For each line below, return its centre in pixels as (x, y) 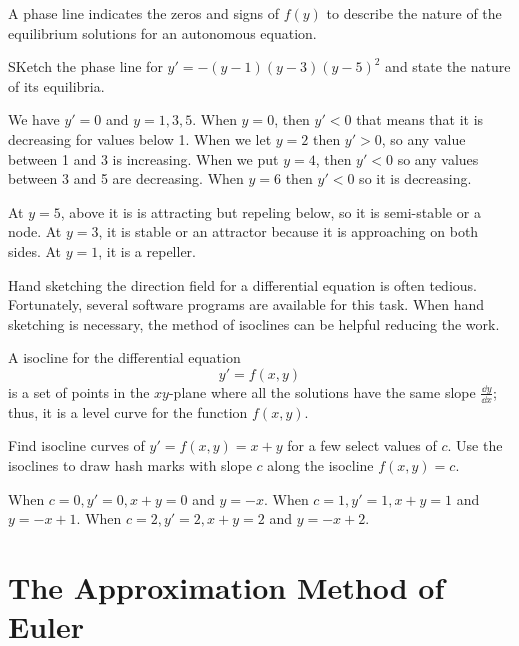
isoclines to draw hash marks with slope (130, 464)
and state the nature (448, 66)
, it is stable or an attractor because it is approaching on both (288, 231)
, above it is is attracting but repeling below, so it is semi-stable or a (270, 211)
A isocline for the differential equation (124, 357)
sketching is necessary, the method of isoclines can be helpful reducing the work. (254, 323)
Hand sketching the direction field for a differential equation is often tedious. (242, 284)
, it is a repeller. (147, 250)
